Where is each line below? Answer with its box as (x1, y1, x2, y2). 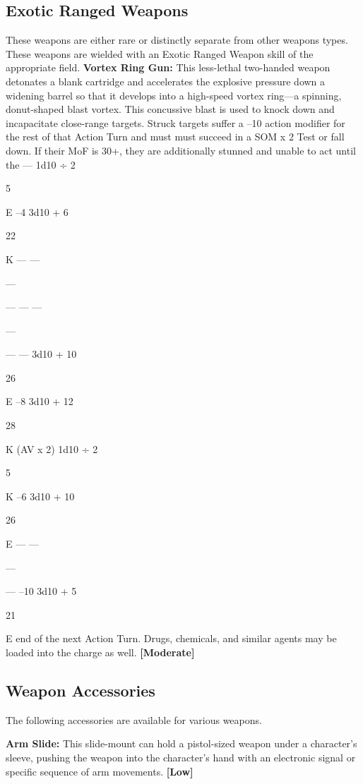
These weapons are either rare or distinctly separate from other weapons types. (6, 32, 348, 47)
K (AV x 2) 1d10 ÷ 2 (6, 441, 98, 456)
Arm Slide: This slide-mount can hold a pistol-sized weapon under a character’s (6, 736, 357, 751)
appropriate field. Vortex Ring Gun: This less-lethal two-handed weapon (6, 60, 331, 75)
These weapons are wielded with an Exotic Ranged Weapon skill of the (6, 46, 314, 61)
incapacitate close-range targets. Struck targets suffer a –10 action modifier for (6, 115, 345, 130)
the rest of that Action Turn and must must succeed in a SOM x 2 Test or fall (6, 129, 345, 144)
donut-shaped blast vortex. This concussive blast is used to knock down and (6, 102, 335, 116)
